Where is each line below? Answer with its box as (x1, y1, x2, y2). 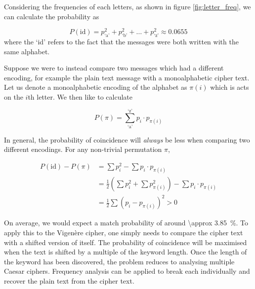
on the (4, 92, 23, 102)
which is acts (210, 82, 249, 92)
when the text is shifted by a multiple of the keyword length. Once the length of (4, 247, 247, 257)
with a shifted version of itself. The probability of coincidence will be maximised (4, 237, 247, 247)
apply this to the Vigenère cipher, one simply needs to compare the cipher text (4, 227, 243, 238)
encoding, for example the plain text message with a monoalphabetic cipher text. (4, 72, 250, 82)
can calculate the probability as (4, 11, 99, 21)
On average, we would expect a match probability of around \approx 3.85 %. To (4, 217, 249, 228)
